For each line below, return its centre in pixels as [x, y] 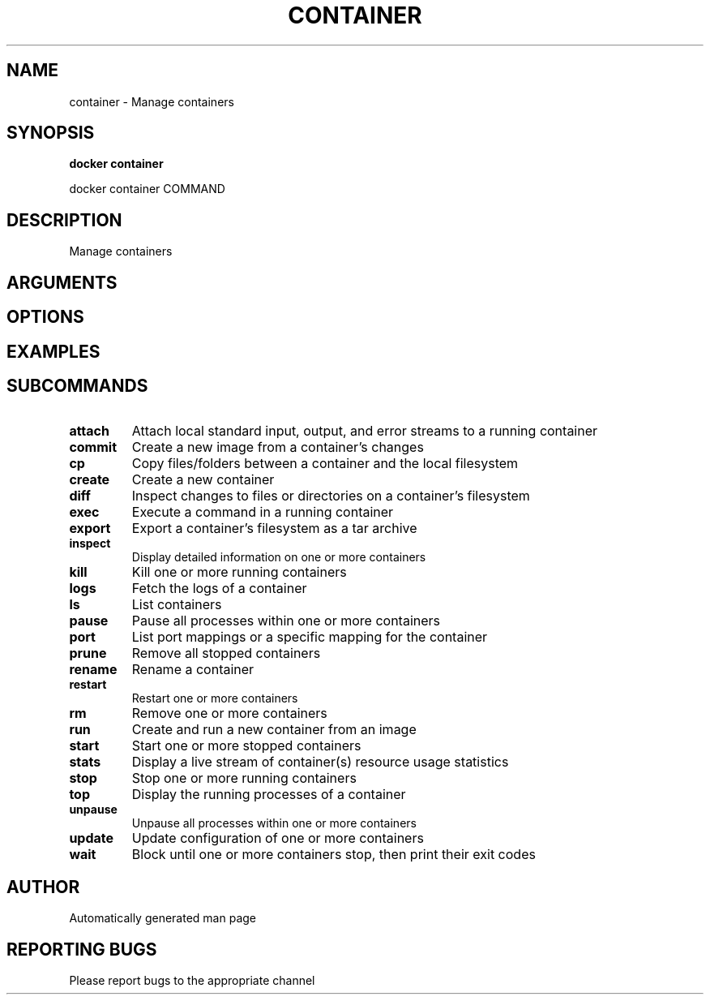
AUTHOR [43, 887]
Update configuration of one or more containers [278, 838]
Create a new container [203, 480]
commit [93, 447]
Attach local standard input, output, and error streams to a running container [365, 431]
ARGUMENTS [62, 282]
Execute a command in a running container [263, 512]
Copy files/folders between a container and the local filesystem [325, 464]
